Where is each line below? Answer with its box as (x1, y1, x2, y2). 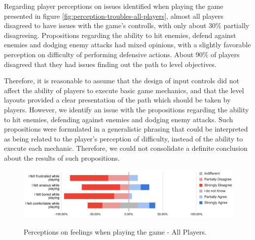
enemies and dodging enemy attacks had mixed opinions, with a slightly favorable (4, 39, 251, 50)
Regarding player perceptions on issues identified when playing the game (4, 1, 223, 11)
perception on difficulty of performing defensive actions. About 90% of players (4, 49, 240, 59)
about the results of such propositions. (4, 152, 120, 163)
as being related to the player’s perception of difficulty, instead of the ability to (4, 133, 243, 143)
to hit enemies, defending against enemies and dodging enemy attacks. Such (4, 114, 233, 124)
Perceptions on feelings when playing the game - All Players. (24, 226, 207, 237)
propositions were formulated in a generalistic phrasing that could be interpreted (4, 124, 248, 134)
